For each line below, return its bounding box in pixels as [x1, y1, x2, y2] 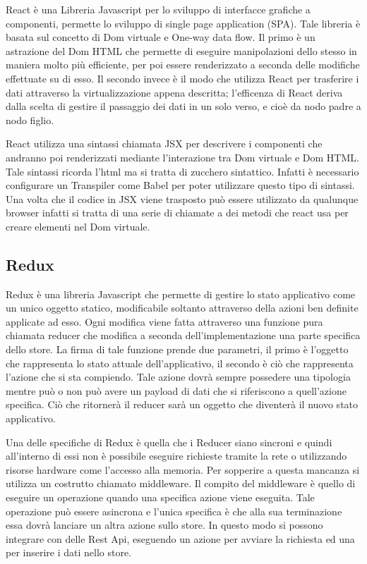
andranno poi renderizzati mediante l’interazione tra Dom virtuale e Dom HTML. [6, 149, 359, 164]
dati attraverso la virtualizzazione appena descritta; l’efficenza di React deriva [6, 85, 343, 99]
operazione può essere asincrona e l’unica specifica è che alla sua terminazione [6, 503, 342, 518]
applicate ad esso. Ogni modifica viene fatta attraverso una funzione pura [6, 314, 323, 329]
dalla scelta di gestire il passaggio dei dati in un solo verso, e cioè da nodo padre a [6, 99, 361, 114]
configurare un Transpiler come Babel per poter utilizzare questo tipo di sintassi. [6, 178, 355, 192]
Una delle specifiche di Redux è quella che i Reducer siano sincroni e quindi [6, 434, 332, 449]
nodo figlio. [6, 112, 54, 127]
